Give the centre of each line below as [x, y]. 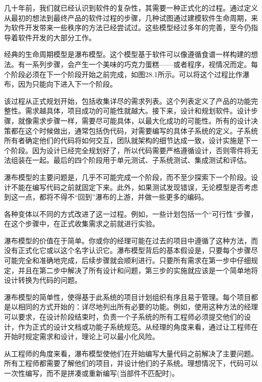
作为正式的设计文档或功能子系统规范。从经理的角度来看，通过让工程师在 [138, 326]
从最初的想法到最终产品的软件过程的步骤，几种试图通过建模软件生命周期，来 [131, 17]
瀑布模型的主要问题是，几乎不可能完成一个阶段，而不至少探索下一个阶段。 [127, 177]
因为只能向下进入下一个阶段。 [67, 84]
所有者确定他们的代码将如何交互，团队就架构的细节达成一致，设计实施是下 [127, 140]
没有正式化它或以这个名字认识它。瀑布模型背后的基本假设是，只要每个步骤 [127, 250]
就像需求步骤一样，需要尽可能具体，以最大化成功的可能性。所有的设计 [134, 120]
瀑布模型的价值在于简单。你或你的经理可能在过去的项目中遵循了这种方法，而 [131, 240]
